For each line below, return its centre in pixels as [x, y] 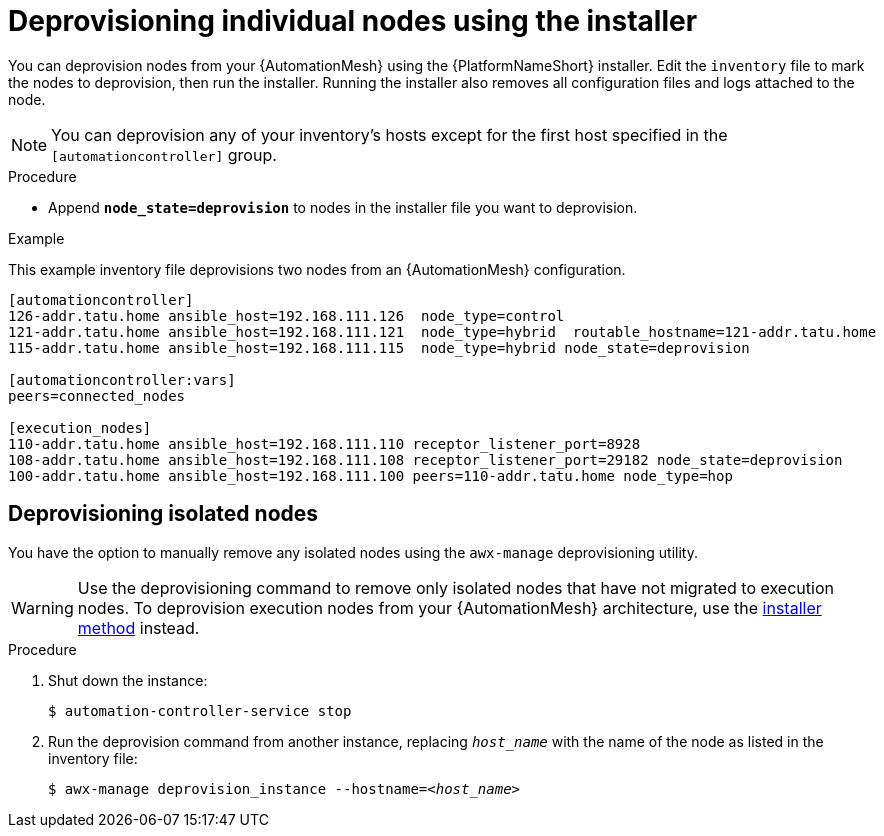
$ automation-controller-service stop [200, 710]
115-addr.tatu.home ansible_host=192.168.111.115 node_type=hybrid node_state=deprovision [379, 347]
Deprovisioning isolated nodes [163, 514]
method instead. [138, 627]
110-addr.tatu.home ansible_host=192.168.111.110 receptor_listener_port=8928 [324, 443]
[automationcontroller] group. [164, 154]
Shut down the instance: [128, 680]
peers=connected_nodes [97, 395]
